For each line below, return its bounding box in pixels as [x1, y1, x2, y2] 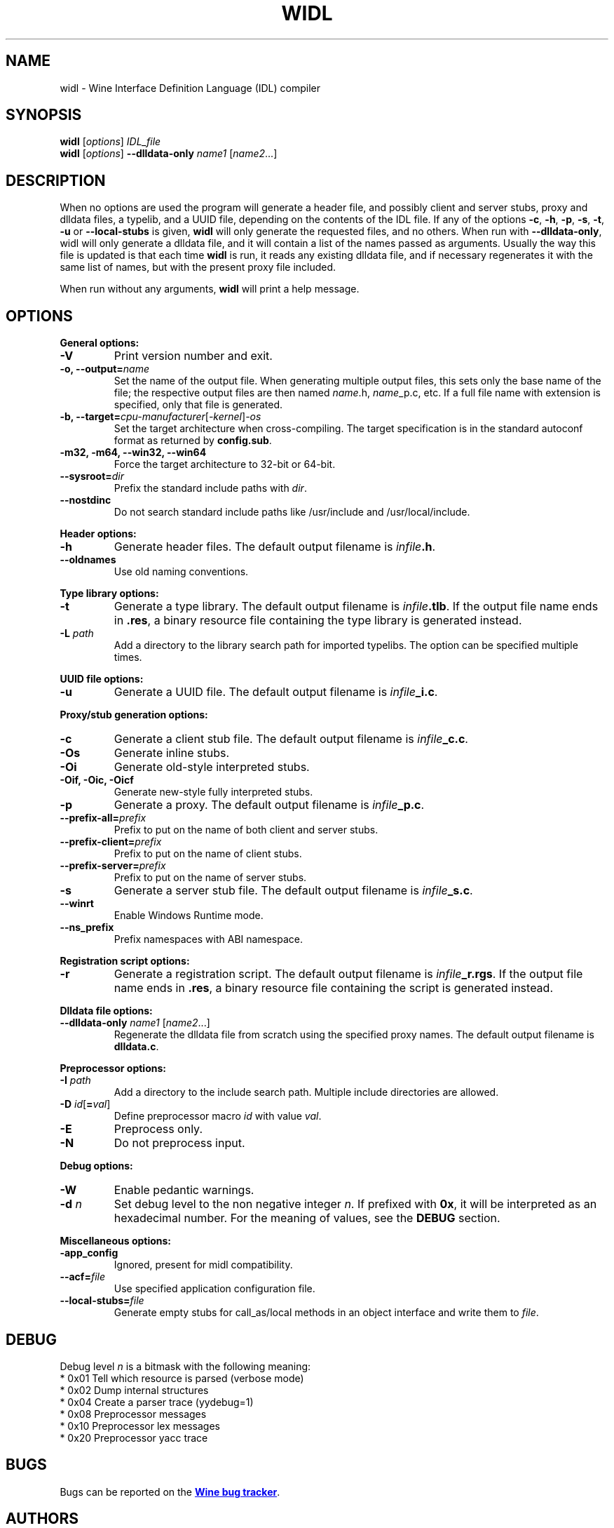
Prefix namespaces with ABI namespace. [114, 933, 303, 946]
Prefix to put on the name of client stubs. [114, 847, 302, 860]
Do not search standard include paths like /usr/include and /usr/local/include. [114, 506, 470, 518]
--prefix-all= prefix [60, 812, 146, 824]
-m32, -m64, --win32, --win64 [60, 446, 207, 459]
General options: [60, 337, 139, 349]
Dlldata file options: [60, 1005, 153, 1017]
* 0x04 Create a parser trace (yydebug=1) [60, 1395, 254, 1408]
